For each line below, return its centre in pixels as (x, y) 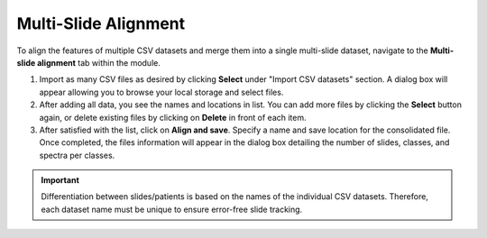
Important (60, 180)
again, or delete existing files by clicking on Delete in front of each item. (173, 117)
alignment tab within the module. (99, 62)
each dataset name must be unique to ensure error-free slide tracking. (172, 209)
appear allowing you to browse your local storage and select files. (161, 92)
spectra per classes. (77, 155)
